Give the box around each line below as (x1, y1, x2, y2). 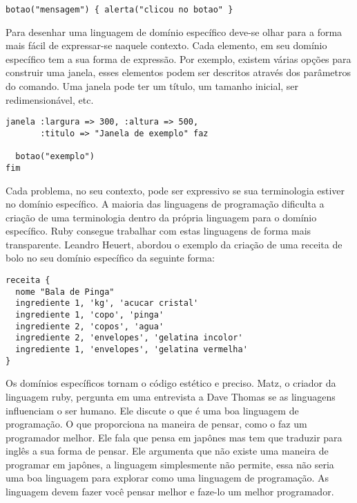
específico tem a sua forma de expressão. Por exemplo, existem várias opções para (6, 51, 351, 66)
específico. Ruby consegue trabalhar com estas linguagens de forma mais (6, 223, 311, 238)
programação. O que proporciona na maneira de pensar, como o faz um (6, 417, 307, 431)
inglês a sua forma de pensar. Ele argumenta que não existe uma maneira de (6, 443, 329, 458)
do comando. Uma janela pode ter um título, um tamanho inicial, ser (6, 79, 299, 93)
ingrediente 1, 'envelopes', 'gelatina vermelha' (15, 345, 248, 354)
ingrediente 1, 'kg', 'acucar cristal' (15, 298, 199, 309)
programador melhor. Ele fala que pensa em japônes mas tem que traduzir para (6, 430, 342, 444)
